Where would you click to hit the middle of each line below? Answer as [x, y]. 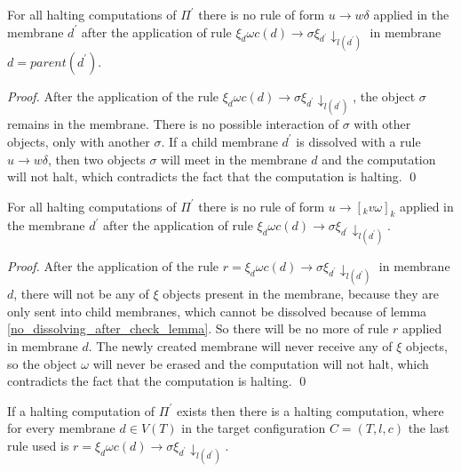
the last [429, 428]
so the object [42, 363]
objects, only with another [79, 141]
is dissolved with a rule [358, 141]
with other [382, 124]
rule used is [38, 445]
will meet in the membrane [234, 159]
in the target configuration [254, 428]
